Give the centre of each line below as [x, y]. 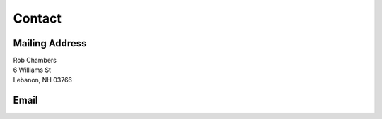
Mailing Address [50, 43]
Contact [37, 18]
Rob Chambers [35, 61]
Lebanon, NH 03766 [42, 80]
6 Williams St [32, 70]
